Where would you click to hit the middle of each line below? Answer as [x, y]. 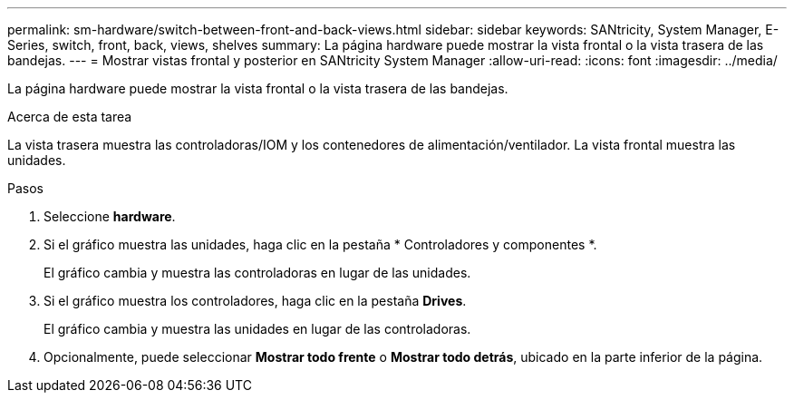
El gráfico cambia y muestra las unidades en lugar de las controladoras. [257, 329]
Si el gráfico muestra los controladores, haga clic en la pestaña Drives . [255, 301]
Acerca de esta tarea [70, 117]
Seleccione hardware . [110, 216]
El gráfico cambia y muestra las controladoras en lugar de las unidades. [257, 273]
